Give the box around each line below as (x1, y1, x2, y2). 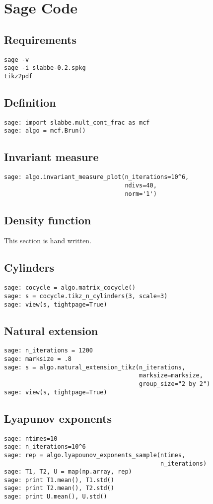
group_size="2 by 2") (139, 380, 211, 388)
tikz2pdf (4, 72, 33, 80)
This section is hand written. (4, 235, 92, 246)
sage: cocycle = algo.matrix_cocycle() (4, 284, 136, 292)
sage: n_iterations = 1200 (4, 347, 93, 354)
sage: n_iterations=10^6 (4, 443, 86, 451)
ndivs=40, (125, 181, 157, 189)
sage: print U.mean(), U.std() (4, 493, 107, 501)
